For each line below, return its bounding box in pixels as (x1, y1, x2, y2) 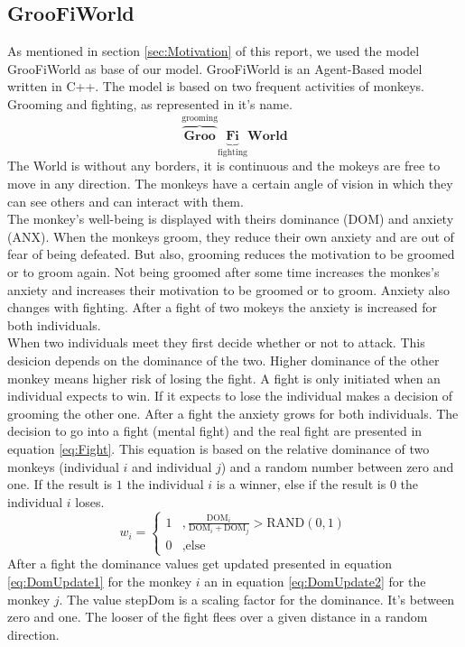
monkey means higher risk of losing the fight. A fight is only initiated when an (7, 368, 441, 387)
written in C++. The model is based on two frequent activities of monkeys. (7, 77, 424, 96)
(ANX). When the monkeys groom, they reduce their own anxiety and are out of (7, 226, 454, 245)
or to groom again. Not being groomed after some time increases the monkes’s (7, 263, 440, 282)
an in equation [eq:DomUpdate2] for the (204, 571, 426, 590)
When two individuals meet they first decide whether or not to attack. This (7, 333, 425, 352)
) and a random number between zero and (220, 457, 454, 476)
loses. (75, 492, 105, 511)
